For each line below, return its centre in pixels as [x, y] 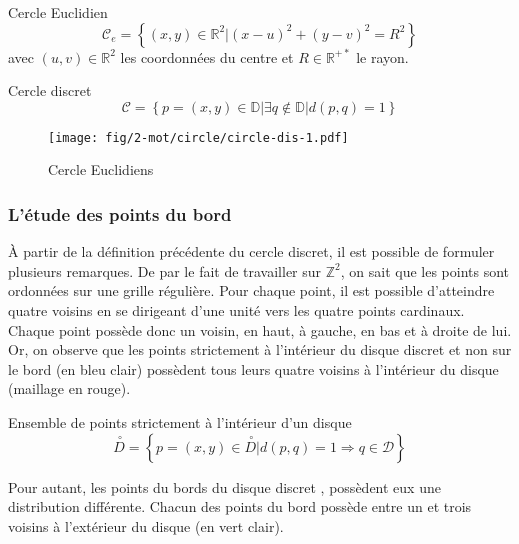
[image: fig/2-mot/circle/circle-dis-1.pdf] [198, 137]
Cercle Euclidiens [101, 169]
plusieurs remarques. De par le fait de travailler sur [165, 270]
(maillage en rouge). [69, 388]
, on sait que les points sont [425, 270]
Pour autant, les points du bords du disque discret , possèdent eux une [224, 486]
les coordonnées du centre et [207, 56]
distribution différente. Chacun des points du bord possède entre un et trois [240, 506]
